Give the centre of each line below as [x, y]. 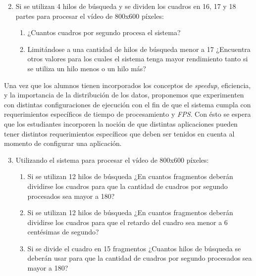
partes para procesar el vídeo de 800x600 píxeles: [90, 16]
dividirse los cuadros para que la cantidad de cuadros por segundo [128, 186]
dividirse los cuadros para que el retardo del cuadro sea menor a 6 [128, 222]
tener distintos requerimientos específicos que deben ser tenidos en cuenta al [119, 133]
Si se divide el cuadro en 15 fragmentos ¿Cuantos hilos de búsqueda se [134, 248]
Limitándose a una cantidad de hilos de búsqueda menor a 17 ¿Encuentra [139, 49]
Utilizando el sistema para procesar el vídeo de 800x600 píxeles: [112, 160]
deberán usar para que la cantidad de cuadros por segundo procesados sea [140, 258]
